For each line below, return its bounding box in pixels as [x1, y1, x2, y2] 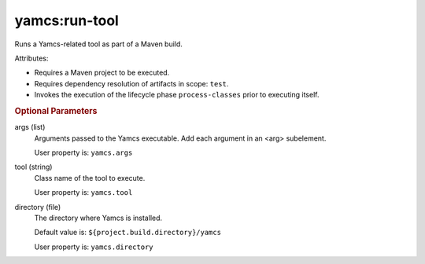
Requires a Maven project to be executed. [34, 68, 170, 78]
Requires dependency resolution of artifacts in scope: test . [34, 79, 229, 88]
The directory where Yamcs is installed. [34, 213, 163, 222]
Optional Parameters [14, 105, 98, 116]
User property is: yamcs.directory [34, 242, 153, 251]
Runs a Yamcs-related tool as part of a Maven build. [14, 39, 183, 49]
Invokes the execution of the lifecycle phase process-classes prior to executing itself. [34, 90, 320, 100]
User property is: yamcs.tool [34, 188, 133, 197]
